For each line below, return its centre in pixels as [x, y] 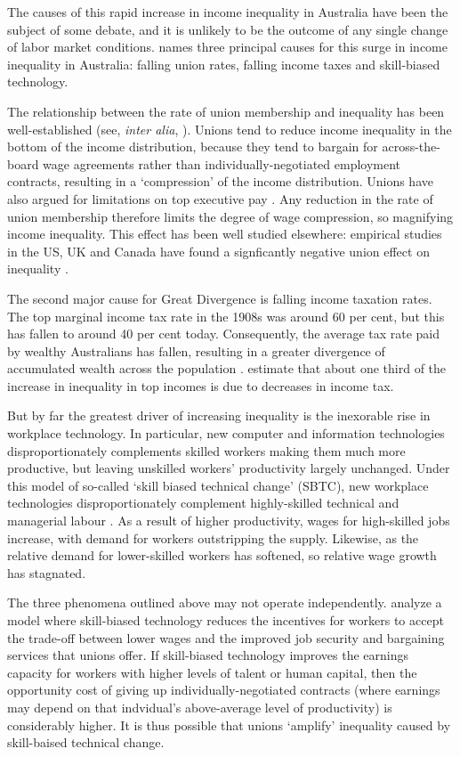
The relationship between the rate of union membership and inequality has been [226, 111]
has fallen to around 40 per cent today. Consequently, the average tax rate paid [224, 334]
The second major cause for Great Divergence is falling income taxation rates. [220, 298]
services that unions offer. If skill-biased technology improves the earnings [208, 655]
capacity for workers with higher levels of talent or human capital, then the [212, 672]
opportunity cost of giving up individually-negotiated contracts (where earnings [224, 690]
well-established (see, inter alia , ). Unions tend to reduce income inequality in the [230, 129]
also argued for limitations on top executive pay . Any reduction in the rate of [220, 198]
